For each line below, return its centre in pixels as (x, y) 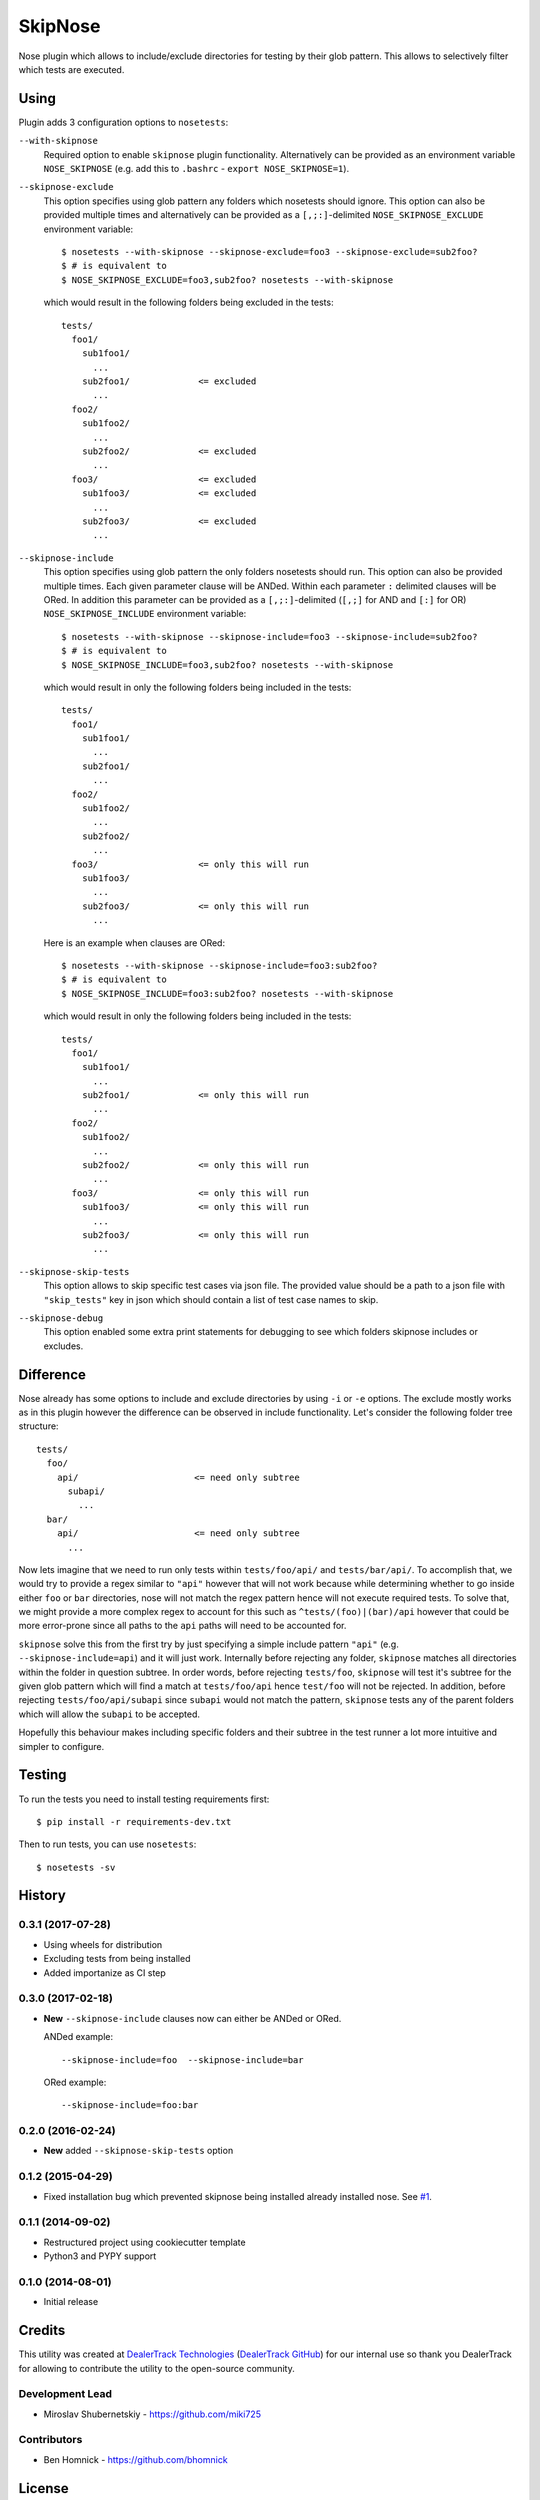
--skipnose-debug (61, 1318)
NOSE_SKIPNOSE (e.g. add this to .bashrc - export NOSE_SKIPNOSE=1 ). (196, 169)
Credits (42, 2330)
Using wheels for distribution (103, 1944)
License (43, 2488)
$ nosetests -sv (76, 1867)
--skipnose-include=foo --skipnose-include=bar (182, 2059)
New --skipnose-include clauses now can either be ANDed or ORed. (192, 2018)
